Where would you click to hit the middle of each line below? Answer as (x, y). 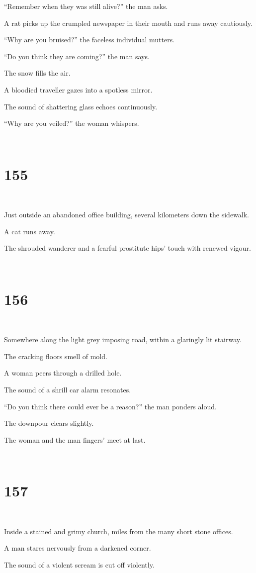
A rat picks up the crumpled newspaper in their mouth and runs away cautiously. (128, 23)
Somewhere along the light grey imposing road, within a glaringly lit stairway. (123, 339)
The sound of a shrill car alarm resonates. (68, 389)
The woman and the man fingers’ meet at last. (75, 439)
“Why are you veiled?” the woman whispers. (72, 123)
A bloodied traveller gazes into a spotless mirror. (78, 89)
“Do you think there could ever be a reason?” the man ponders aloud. (110, 406)
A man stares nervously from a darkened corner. (78, 548)
